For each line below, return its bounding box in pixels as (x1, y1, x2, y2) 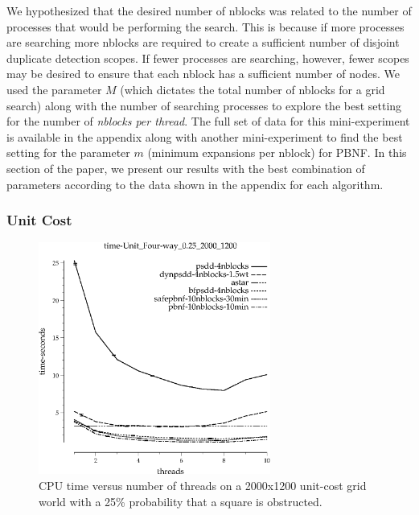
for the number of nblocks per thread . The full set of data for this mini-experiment (6, 113, 410, 130)
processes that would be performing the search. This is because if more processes (6, 18, 405, 35)
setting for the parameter (6, 144, 130, 161)
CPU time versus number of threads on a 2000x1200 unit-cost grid (39, 476, 367, 493)
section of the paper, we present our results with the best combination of (6, 159, 365, 176)
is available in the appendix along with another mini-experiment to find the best (6, 128, 403, 145)
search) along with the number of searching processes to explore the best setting (6, 97, 402, 113)
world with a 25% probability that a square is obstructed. (39, 492, 322, 509)
